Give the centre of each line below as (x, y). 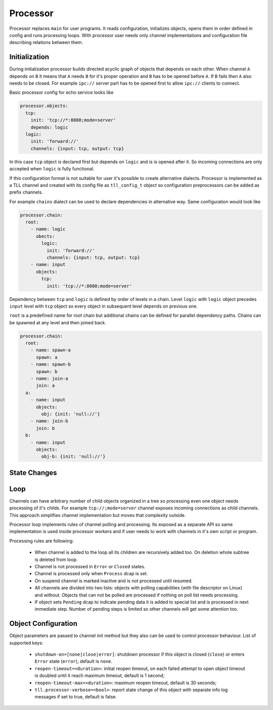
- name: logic (48, 229)
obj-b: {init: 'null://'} (73, 457)
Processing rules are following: (41, 541)
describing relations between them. (46, 43)
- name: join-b (49, 421)
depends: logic (49, 127)
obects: (45, 236)
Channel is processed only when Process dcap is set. (91, 574)
